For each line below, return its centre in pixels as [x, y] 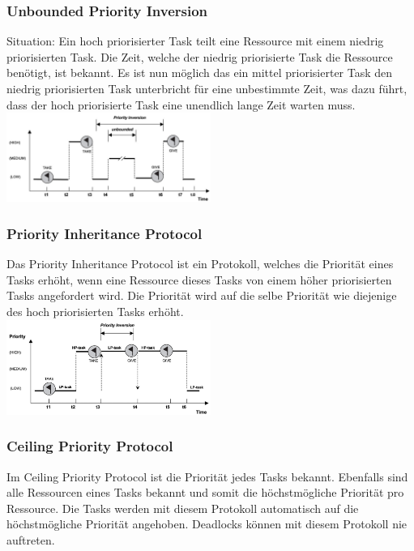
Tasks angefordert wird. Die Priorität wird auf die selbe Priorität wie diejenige [202, 295]
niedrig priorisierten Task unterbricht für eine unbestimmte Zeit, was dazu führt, [207, 88]
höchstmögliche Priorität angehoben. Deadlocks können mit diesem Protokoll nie [207, 524]
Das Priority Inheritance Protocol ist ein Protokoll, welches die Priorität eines [200, 264]
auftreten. [31, 539]
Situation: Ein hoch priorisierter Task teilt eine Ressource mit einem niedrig [195, 41]
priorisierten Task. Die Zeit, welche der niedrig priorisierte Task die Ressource [200, 56]
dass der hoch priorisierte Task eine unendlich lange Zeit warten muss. [181, 104]
